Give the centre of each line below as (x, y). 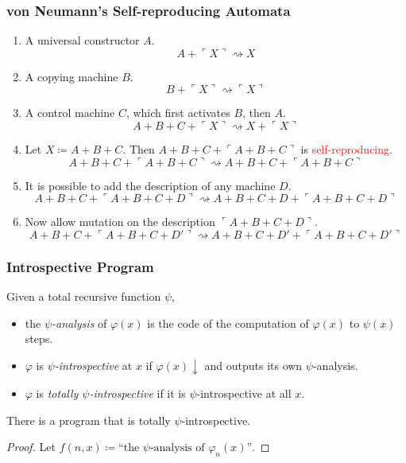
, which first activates (178, 113)
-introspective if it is (137, 393)
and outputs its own (253, 365)
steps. (39, 338)
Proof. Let (31, 447)
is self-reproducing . (346, 149)
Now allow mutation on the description (120, 222)
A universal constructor (82, 40)
